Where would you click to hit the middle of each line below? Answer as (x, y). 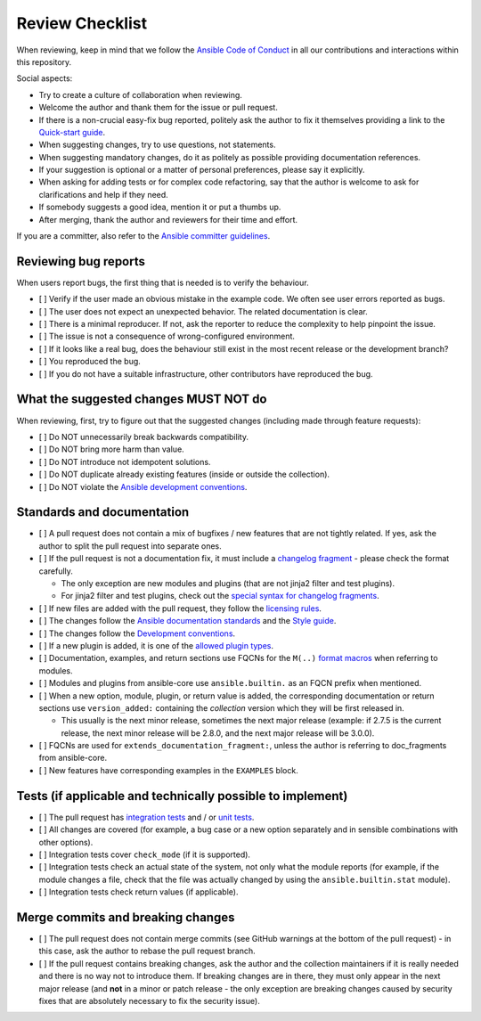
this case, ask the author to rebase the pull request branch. (147, 951)
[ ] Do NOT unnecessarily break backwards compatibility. (144, 437)
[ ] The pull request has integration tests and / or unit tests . (147, 817)
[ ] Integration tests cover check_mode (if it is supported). (145, 854)
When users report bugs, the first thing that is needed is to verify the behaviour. (163, 282)
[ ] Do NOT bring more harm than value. (111, 449)
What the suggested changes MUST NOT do (142, 400)
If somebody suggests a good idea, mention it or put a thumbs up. (160, 207)
